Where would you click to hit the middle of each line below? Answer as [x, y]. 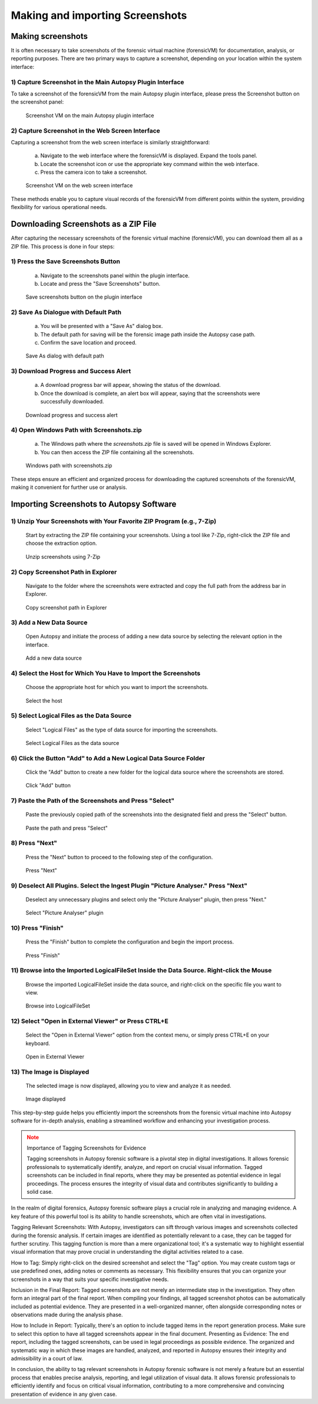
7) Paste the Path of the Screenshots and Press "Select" [93, 801]
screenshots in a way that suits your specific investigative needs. [90, 1279]
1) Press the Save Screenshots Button [66, 261]
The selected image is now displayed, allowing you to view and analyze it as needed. [129, 1086]
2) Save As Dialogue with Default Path [66, 312]
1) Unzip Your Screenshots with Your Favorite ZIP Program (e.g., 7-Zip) [114, 521]
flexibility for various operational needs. [59, 207]
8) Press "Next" [34, 843]
